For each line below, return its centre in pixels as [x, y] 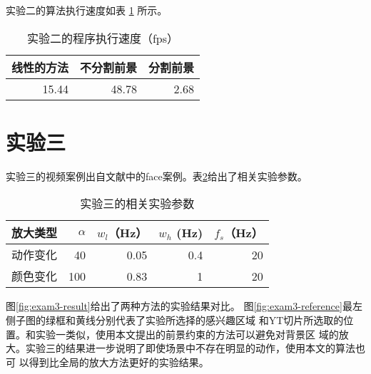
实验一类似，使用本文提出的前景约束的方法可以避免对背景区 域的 [187, 334]
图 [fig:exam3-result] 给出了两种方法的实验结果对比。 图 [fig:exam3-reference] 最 [179, 306]
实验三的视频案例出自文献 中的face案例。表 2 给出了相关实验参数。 [157, 176]
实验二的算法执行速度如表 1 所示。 [87, 10]
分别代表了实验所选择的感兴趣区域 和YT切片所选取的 [219, 320]
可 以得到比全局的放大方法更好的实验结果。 [107, 362]
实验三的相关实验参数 [137, 204]
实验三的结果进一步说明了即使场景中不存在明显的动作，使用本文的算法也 [195, 348]
